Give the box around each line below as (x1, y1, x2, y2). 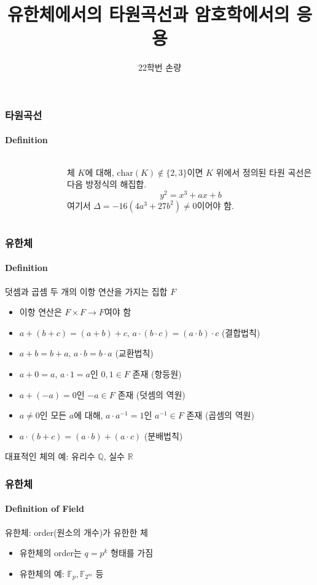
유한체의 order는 (19, 546, 82, 559)
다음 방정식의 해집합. (67, 178, 147, 190)
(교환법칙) (115, 347, 154, 359)
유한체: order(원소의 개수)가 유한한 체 (5, 525, 148, 538)
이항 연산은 (19, 305, 62, 318)
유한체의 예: (19, 567, 65, 579)
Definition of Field (5, 502, 84, 515)
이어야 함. (197, 198, 234, 211)
